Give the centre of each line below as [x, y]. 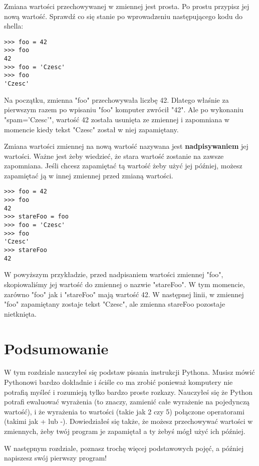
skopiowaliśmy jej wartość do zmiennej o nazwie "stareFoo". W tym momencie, [124, 284]
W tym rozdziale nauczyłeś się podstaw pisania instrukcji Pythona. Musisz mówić [129, 372]
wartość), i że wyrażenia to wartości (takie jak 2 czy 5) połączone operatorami [124, 411]
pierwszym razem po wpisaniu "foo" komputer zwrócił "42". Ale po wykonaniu [124, 109]
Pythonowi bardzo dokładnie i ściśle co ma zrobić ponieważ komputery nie [118, 382]
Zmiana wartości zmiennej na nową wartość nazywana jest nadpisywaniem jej [126, 146]
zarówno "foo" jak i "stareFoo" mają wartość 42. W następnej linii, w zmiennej [124, 294]
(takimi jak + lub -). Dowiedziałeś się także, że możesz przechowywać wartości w [128, 421]
